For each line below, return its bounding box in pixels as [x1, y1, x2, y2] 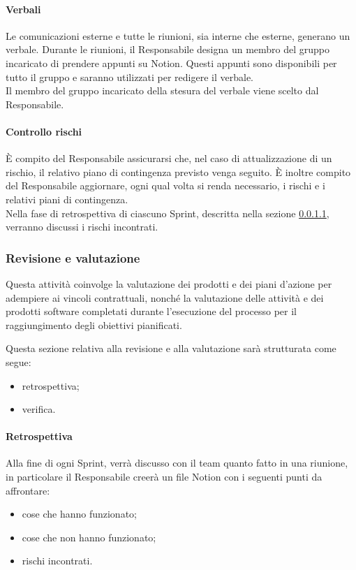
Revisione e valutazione [6, 249, 140, 266]
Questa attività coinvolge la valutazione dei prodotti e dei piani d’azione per [6, 276, 332, 291]
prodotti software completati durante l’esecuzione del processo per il [6, 304, 297, 319]
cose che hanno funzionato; [22, 506, 137, 521]
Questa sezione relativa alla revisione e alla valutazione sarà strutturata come [6, 341, 336, 356]
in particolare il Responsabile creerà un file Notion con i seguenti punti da [6, 469, 322, 484]
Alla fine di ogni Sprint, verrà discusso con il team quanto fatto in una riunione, [6, 455, 348, 470]
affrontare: [6, 483, 50, 497]
